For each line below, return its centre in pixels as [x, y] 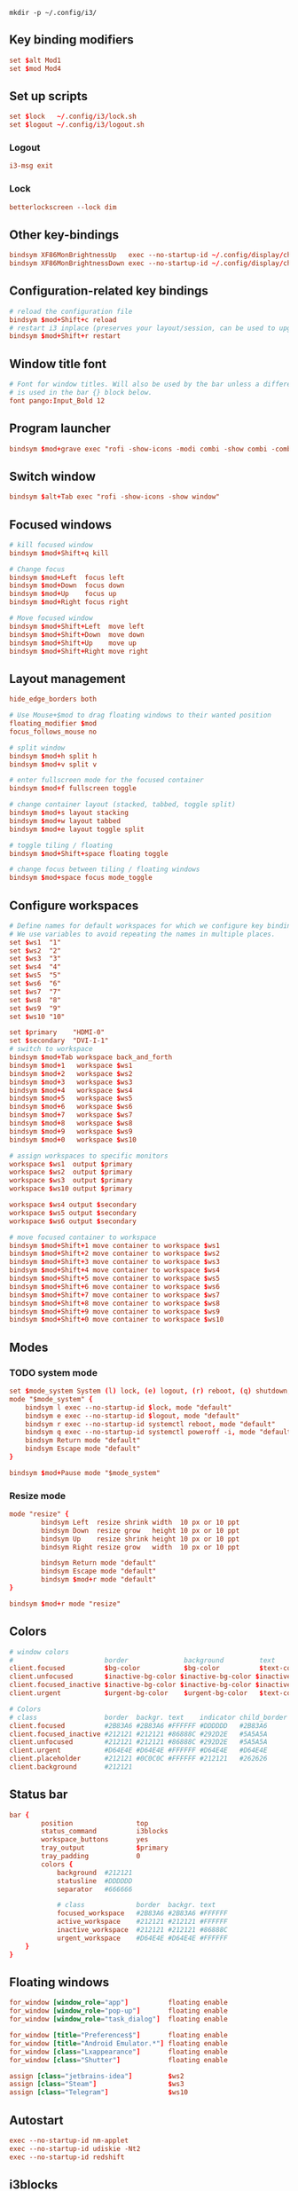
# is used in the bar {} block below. [81, 393]
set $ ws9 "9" [35, 1008]
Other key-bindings [64, 235]
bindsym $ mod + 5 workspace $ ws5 [71, 1099]
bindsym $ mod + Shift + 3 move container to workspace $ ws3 [114, 1262]
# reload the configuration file [71, 311]
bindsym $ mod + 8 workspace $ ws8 [71, 1123]
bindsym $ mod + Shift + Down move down [77, 634]
